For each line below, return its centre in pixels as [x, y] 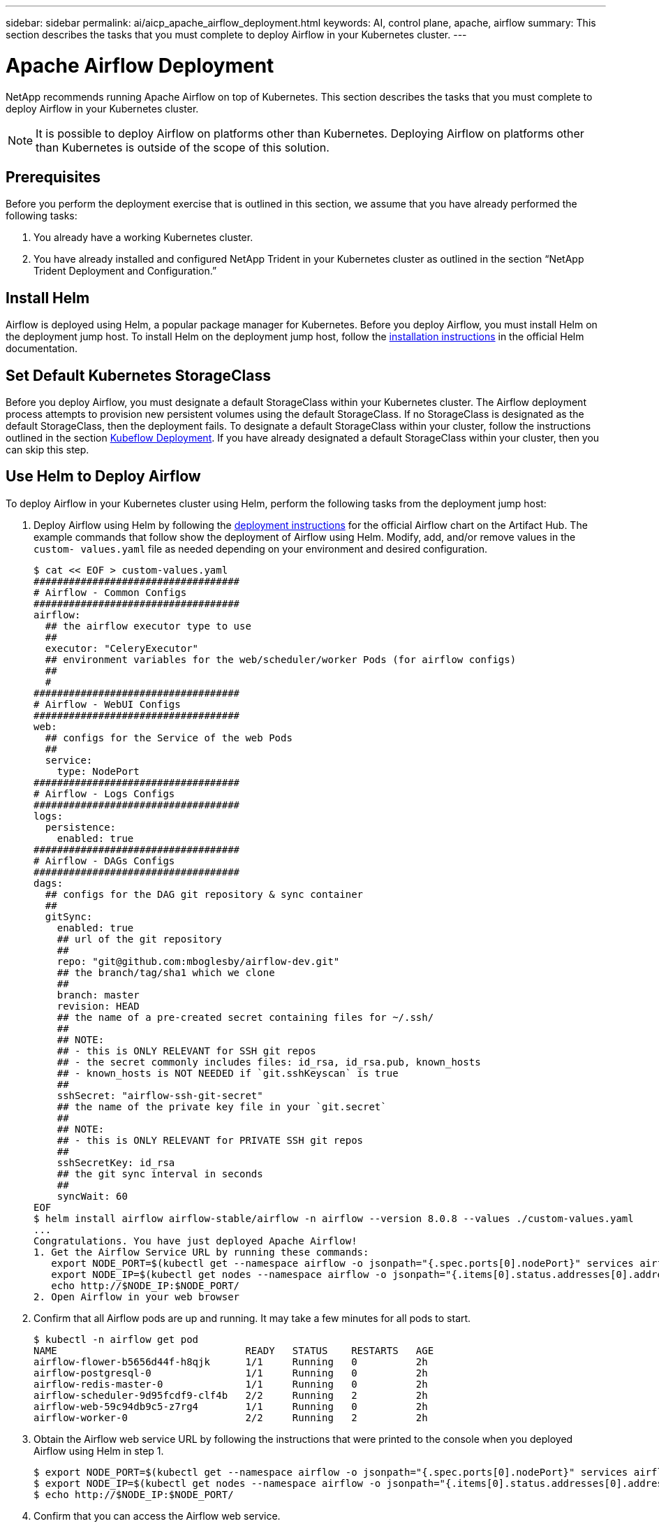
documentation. [42, 349]
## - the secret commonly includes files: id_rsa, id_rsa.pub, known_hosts [269, 1062]
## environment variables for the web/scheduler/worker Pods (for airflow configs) [281, 659]
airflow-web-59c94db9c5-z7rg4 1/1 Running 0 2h [231, 1406]
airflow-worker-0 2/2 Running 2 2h [231, 1417]
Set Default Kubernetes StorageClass [138, 375]
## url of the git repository [139, 939]
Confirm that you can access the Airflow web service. [157, 1516]
